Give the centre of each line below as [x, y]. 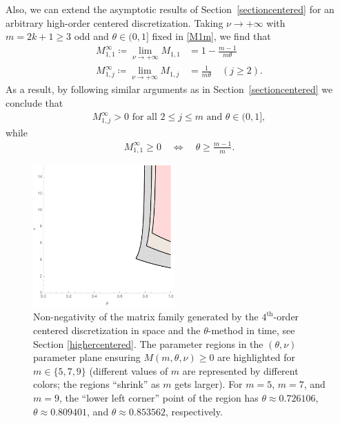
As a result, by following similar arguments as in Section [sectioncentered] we [169, 89]
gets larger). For [209, 384]
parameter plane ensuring [87, 357]
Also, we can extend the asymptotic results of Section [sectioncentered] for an [170, 9]
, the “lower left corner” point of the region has [159, 397]
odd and [91, 36]
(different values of [129, 370]
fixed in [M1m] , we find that [211, 36]
